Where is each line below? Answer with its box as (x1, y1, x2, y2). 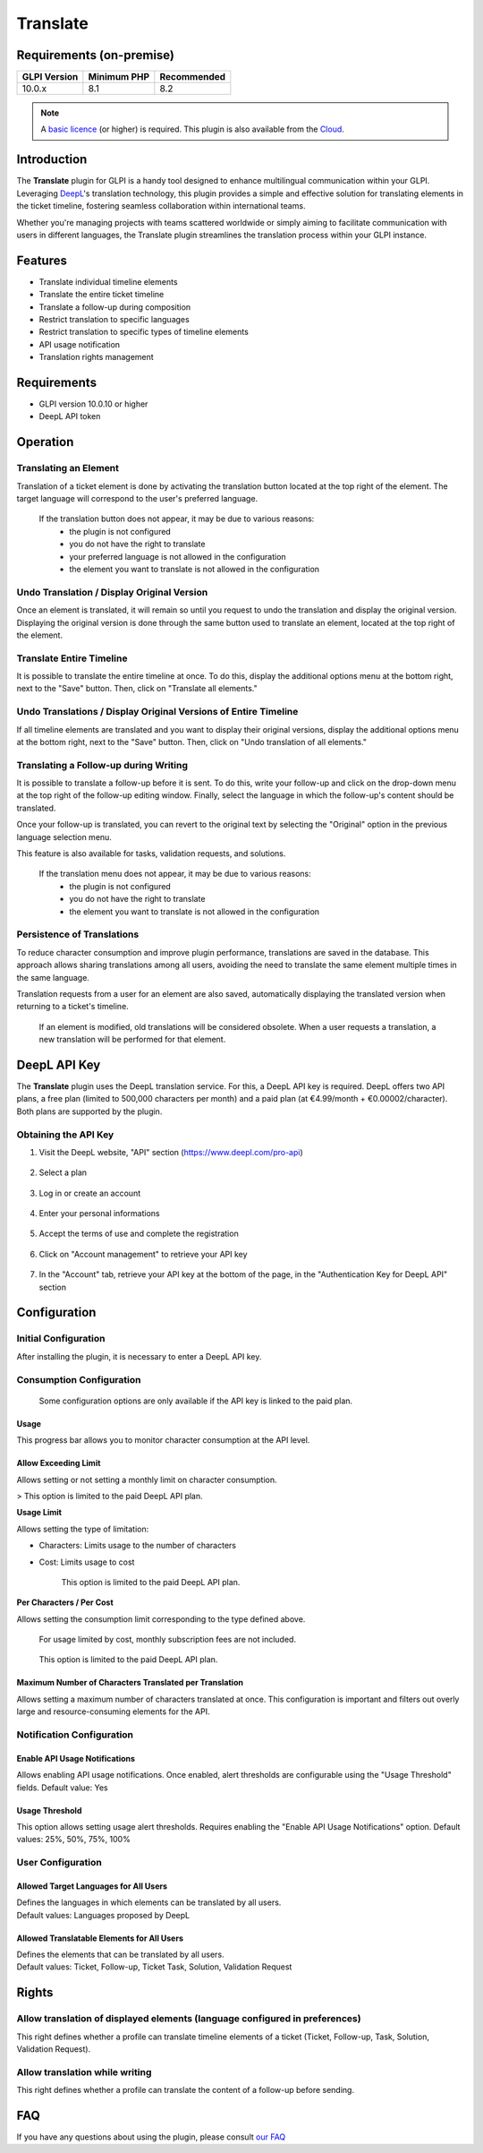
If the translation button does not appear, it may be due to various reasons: (38, 513, 315, 524)
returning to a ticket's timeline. (16, 1001, 129, 1012)
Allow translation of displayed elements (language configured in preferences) (16, 2012, 361, 2025)
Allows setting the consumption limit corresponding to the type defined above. (16, 1613, 306, 1625)
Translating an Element (16, 462, 120, 475)
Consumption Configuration (16, 1373, 141, 1385)
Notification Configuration (16, 1728, 134, 1741)
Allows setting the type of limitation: (16, 1523, 149, 1534)
